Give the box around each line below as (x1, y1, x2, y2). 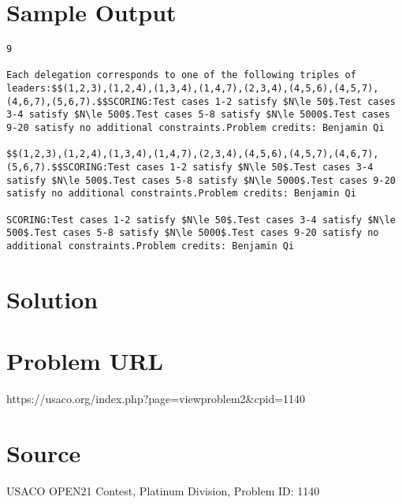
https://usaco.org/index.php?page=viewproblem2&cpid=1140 (6, 390, 306, 407)
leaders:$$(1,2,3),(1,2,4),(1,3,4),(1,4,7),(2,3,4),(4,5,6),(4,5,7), (6, 83, 379, 95)
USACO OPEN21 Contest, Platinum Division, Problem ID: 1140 (6, 482, 320, 498)
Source (6, 436, 81, 469)
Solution (6, 282, 99, 315)
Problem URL (6, 345, 163, 377)
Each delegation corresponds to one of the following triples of (6, 69, 356, 81)
